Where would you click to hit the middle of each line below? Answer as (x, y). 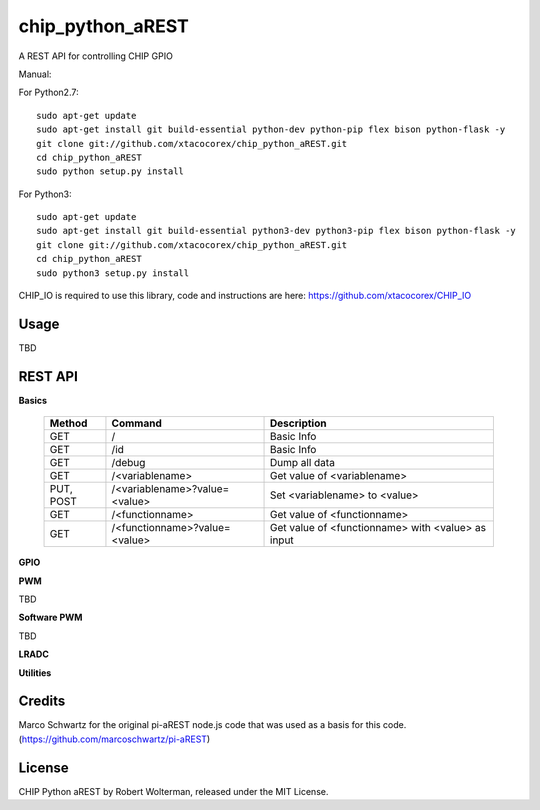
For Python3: (45, 194)
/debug (128, 463)
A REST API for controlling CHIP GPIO (96, 56)
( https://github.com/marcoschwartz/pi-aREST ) (114, 739)
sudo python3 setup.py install (113, 273)
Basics (33, 400)
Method (68, 423)
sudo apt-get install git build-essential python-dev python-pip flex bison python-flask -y (271, 129)
